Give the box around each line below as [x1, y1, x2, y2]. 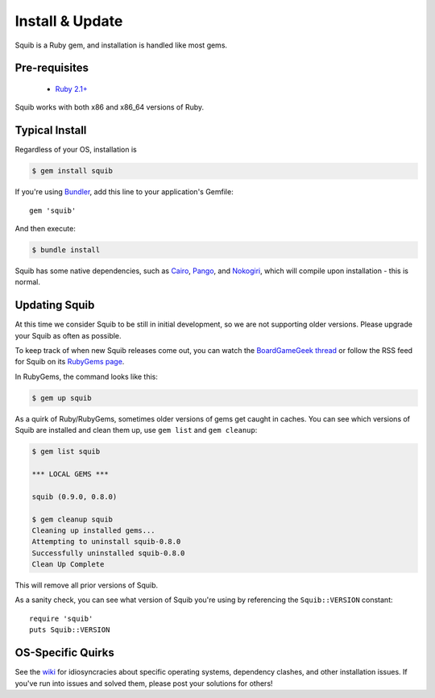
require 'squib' [29, 613, 93, 623]
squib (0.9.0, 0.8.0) [31, 492, 118, 501]
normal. [14, 277, 40, 287]
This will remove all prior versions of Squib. [14, 580, 159, 590]
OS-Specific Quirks [14, 646, 114, 660]
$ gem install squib [31, 166, 113, 176]
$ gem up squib [31, 393, 92, 402]
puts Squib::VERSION [29, 625, 110, 634]
